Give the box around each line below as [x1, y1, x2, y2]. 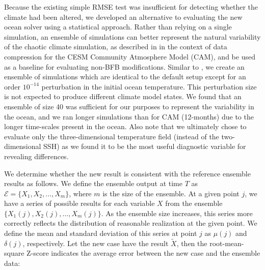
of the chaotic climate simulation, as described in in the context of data [4, 41, 227, 52]
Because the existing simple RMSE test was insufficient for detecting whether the [4, 2, 258, 12]
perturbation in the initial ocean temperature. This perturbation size [41, 81, 257, 92]
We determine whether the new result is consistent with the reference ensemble [4, 168, 251, 178]
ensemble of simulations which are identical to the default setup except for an [4, 71, 246, 82]
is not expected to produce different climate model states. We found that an [4, 91, 242, 102]
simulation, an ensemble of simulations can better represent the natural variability [4, 31, 261, 42]
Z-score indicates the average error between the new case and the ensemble [26, 248, 260, 258]
